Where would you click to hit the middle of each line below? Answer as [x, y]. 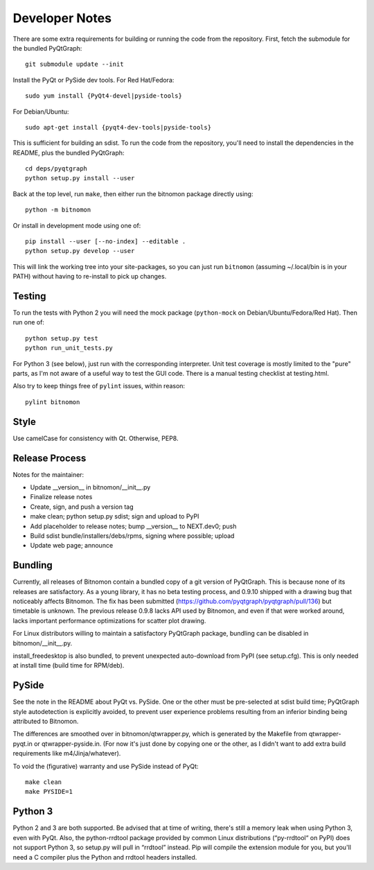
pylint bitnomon [53, 402]
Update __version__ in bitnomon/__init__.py [90, 487]
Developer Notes [62, 18]
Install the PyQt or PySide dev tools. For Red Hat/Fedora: [93, 80]
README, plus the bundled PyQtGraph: [69, 153]
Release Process [50, 458]
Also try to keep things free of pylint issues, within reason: [99, 386]
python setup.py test [62, 338]
